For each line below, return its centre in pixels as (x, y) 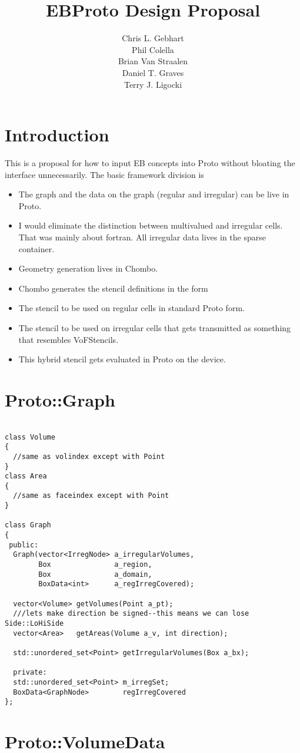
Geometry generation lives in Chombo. (88, 268)
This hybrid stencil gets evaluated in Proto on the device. (122, 359)
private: (30, 673)
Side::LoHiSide (34, 623)
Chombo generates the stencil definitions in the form (113, 288)
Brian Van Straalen (153, 61)
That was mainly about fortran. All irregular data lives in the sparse (142, 237)
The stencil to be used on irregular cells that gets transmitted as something (155, 327)
